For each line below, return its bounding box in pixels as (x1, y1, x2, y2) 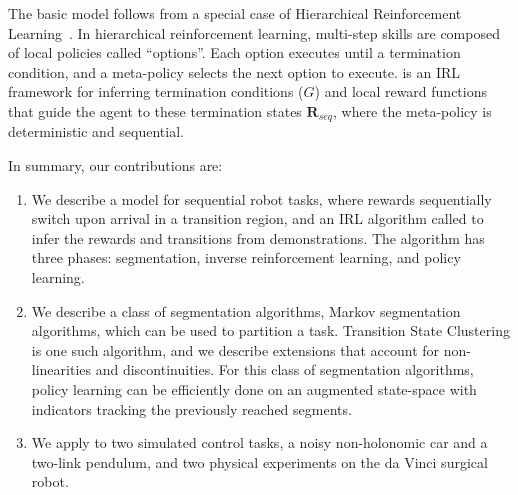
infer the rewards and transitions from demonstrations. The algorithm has (31, 227, 485, 248)
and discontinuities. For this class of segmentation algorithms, (95, 359, 474, 380)
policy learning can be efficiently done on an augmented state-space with (31, 378, 477, 399)
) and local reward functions (314, 81, 487, 102)
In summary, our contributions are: (8, 155, 223, 176)
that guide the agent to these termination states (8, 100, 302, 121)
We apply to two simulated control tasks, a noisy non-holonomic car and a (31, 432, 488, 453)
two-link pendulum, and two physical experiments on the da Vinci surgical (31, 451, 488, 472)
